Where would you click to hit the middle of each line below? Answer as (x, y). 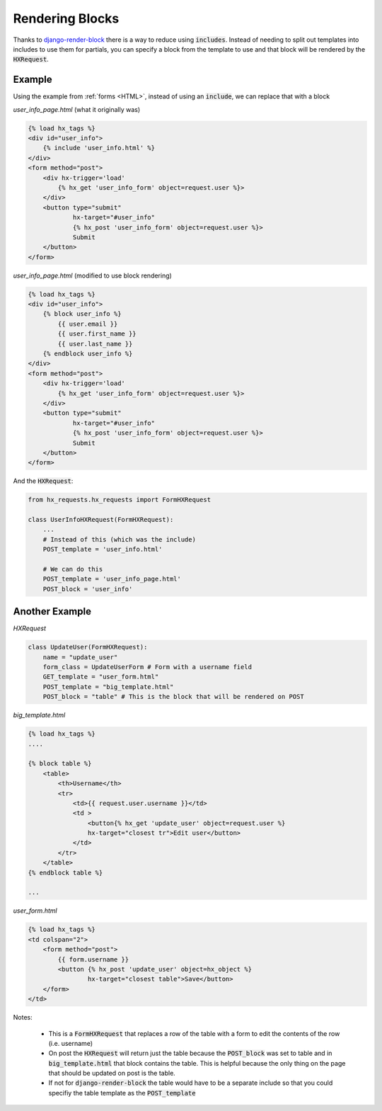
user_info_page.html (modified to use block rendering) (93, 275)
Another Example (52, 611)
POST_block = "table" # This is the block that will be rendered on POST (173, 697)
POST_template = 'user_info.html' (103, 549)
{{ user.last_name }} (95, 344)
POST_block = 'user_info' (88, 589)
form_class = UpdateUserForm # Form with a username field (147, 667)
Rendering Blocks (66, 18)
